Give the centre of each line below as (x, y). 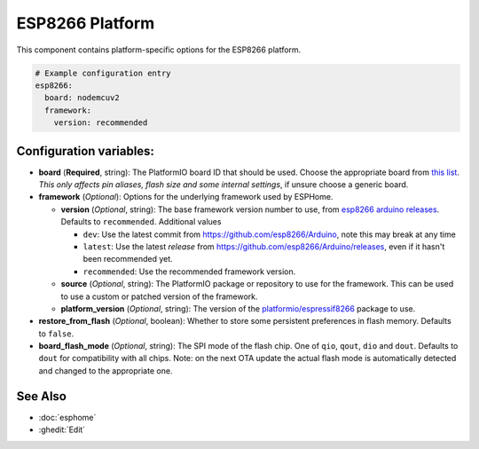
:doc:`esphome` (67, 417)
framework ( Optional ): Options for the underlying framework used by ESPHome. (186, 197)
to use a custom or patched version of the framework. (159, 296)
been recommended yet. (128, 259)
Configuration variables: (86, 151)
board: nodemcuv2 (82, 98)
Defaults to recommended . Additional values (141, 222)
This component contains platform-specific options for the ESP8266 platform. (159, 50)
